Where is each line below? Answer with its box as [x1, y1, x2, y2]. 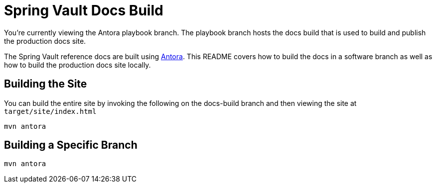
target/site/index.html [4, 107, 97, 115]
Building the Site [4, 78, 87, 91]
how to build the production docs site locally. [4, 60, 151, 69]
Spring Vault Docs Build [4, 2, 163, 19]
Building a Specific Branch [4, 139, 138, 152]
